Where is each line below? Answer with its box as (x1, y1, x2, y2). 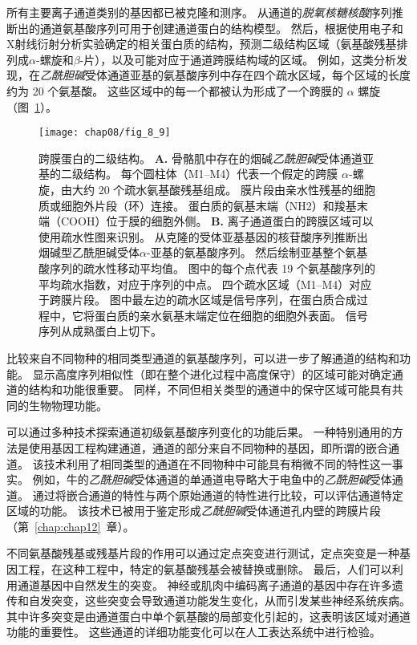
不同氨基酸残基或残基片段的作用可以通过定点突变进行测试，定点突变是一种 (6, 545, 399, 562)
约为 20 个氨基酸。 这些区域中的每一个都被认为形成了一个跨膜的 (6, 82, 343, 99)
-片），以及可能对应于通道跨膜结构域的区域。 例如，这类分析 (79, 51, 396, 67)
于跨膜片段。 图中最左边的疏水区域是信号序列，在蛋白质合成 (38, 291, 357, 308)
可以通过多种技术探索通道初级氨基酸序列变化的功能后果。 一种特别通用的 (6, 424, 392, 440)
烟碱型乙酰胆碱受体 (38, 244, 140, 261)
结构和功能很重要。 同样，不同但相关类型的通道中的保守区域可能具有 (28, 381, 392, 398)
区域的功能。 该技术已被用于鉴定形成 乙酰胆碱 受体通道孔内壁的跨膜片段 (6, 502, 381, 519)
